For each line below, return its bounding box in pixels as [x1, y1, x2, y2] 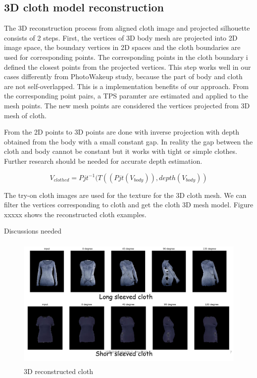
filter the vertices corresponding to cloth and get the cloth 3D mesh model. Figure [4, 199, 254, 210]
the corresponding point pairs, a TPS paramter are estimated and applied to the [4, 91, 249, 101]
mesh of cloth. [4, 110, 47, 120]
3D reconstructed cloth [24, 366, 93, 377]
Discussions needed [4, 226, 61, 236]
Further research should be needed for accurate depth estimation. [4, 155, 203, 166]
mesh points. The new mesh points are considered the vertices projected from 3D [4, 100, 250, 110]
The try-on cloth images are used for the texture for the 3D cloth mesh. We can [4, 189, 247, 200]
